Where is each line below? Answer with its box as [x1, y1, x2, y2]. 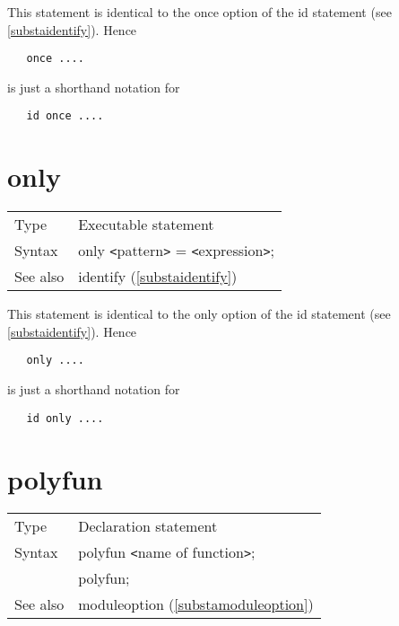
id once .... [26, 110, 104, 123]
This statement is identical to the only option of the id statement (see [7, 304, 391, 323]
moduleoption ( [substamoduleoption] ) [78, 594, 314, 615]
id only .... [26, 411, 104, 425]
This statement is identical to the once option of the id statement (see [7, 3, 392, 21]
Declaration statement [78, 516, 218, 537]
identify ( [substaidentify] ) [78, 266, 238, 287]
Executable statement [78, 214, 214, 235]
